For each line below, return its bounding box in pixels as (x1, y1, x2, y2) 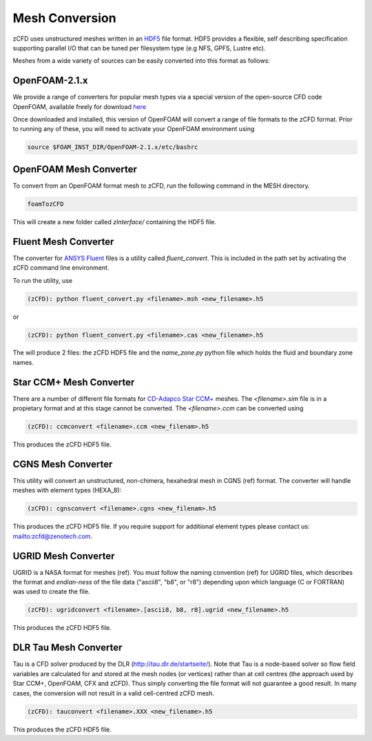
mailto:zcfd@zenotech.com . (12, 532, 93, 540)
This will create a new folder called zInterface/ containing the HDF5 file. (12, 217, 217, 226)
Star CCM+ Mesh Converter (12, 376, 135, 388)
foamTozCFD (27, 200, 64, 208)
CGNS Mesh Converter (12, 458, 113, 470)
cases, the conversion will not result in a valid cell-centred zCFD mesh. (12, 689, 215, 697)
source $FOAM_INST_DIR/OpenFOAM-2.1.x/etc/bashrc (27, 144, 198, 151)
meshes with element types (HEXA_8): (12, 486, 122, 495)
